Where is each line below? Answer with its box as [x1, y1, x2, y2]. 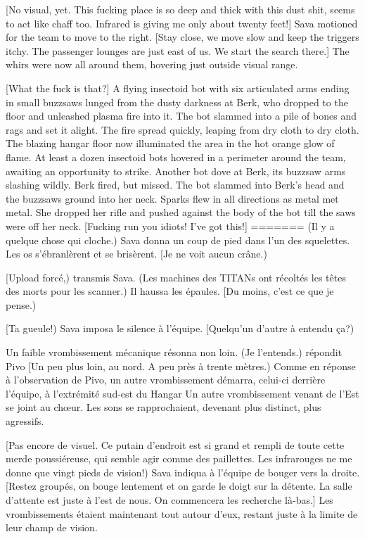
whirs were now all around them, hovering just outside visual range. [6, 57, 298, 72]
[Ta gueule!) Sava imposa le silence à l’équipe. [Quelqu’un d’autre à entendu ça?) [6, 321, 354, 336]
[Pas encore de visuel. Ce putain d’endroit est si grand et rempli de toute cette [6, 437, 345, 452]
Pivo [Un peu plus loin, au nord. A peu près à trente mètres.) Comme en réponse [6, 358, 356, 373]
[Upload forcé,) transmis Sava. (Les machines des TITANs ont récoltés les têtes [6, 269, 346, 284]
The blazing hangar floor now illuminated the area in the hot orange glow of [6, 136, 335, 151]
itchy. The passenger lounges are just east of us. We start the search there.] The [6, 43, 350, 58]
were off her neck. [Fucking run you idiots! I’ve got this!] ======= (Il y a [6, 218, 335, 233]
